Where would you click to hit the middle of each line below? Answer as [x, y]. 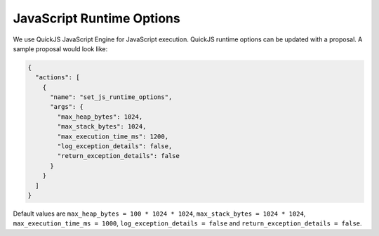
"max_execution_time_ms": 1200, [113, 136]
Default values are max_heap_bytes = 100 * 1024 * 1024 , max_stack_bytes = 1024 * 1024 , [159, 214]
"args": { [67, 107]
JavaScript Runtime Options [97, 18]
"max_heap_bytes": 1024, [100, 117]
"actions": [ [58, 78]
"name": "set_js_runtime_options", [111, 97]
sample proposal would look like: [60, 48]
